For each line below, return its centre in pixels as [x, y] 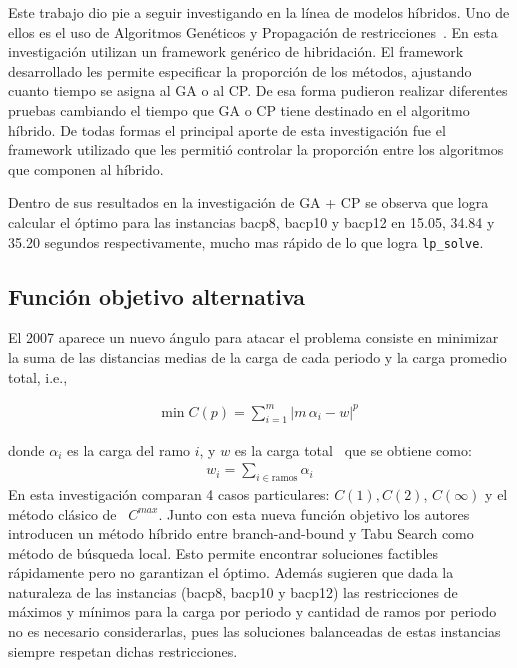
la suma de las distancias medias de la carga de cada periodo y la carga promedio [257, 356]
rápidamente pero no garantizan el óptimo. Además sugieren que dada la [231, 572]
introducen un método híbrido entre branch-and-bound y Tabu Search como [241, 533]
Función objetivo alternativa [157, 295]
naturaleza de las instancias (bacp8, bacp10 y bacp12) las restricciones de [233, 591]
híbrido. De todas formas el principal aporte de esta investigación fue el [227, 129]
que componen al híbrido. [86, 168]
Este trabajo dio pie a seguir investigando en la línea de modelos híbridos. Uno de [259, 12]
